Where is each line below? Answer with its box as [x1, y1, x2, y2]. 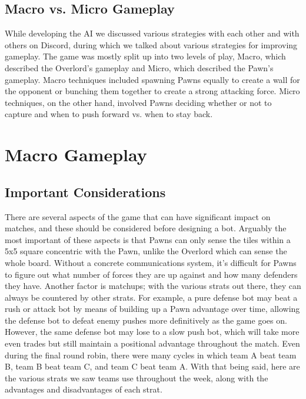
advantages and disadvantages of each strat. [5, 383, 162, 395]
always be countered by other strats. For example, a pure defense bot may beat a [5, 291, 298, 303]
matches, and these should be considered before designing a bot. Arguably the [5, 222, 287, 234]
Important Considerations [5, 182, 166, 201]
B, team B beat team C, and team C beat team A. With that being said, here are [5, 360, 300, 373]
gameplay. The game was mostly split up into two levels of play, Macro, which [5, 50, 286, 62]
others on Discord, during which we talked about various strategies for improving [5, 38, 298, 51]
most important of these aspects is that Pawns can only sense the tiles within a [5, 233, 291, 245]
